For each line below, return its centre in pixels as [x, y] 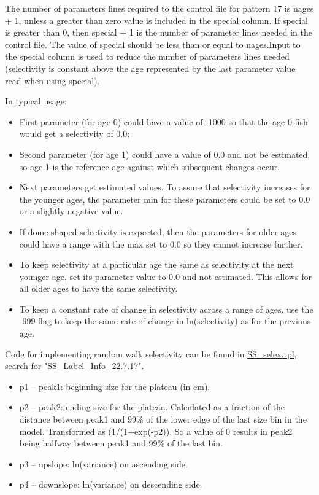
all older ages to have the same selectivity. [98, 288]
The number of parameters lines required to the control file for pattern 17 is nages [159, 8]
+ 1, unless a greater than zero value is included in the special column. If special [156, 20]
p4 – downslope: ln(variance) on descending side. [111, 484]
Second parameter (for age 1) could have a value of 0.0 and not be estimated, [165, 154]
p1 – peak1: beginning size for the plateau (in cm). [115, 386]
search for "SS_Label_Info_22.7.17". [75, 366]
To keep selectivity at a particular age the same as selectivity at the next [156, 264]
